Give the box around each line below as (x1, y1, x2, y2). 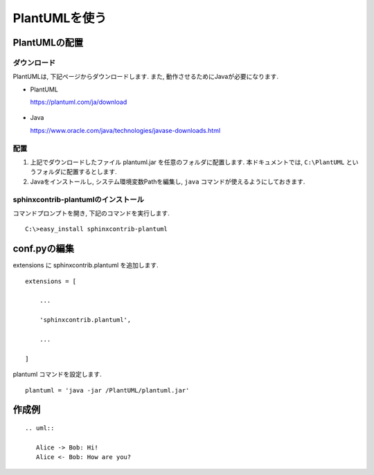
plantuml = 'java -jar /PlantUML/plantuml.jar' (25, 386, 190, 394)
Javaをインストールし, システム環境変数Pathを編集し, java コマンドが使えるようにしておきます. (30, 177, 305, 186)
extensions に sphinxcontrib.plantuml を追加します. (12, 261, 159, 269)
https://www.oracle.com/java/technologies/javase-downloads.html (30, 126, 221, 134)
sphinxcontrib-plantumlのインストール (12, 195, 145, 204)
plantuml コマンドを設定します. (12, 370, 102, 379)
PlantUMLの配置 (12, 37, 84, 48)
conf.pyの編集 (12, 243, 74, 255)
